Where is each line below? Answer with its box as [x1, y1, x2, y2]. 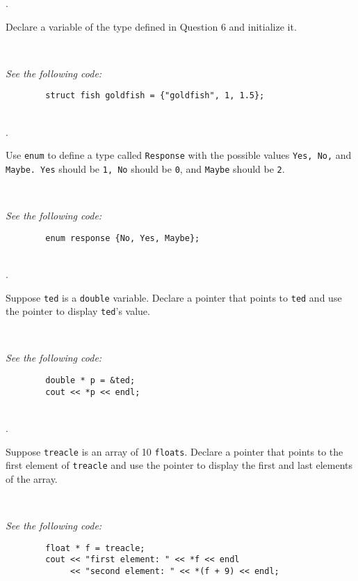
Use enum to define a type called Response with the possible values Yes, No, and [6, 148, 352, 162]
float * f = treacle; [45, 543, 145, 553]
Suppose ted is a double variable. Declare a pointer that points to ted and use [6, 290, 342, 304]
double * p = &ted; [45, 375, 136, 386]
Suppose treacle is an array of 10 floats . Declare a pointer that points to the [6, 444, 343, 458]
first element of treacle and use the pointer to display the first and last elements [6, 458, 353, 472]
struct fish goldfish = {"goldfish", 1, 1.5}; [45, 91, 265, 101]
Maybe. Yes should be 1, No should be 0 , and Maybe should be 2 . [6, 161, 285, 176]
